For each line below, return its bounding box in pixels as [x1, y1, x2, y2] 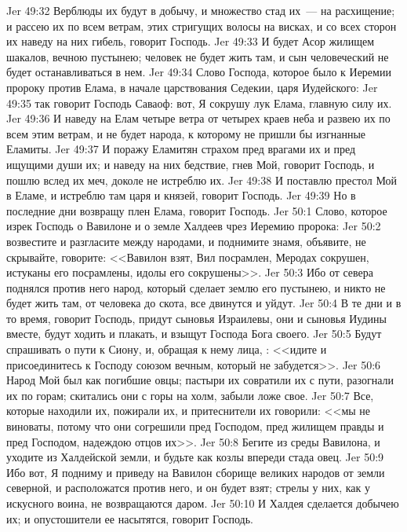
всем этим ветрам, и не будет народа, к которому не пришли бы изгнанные [6, 125, 366, 141]
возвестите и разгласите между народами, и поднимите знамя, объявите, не [6, 233, 366, 249]
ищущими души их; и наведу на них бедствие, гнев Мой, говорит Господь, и [6, 156, 375, 172]
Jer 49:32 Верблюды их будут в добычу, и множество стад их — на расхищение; [6, 2, 395, 18]
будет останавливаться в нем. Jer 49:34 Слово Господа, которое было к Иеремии [6, 64, 391, 80]
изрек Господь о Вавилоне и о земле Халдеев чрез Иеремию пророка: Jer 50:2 [6, 218, 381, 234]
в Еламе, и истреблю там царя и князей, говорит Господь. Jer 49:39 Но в [6, 187, 356, 204]
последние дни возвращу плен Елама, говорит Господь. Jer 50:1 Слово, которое [6, 202, 387, 218]
